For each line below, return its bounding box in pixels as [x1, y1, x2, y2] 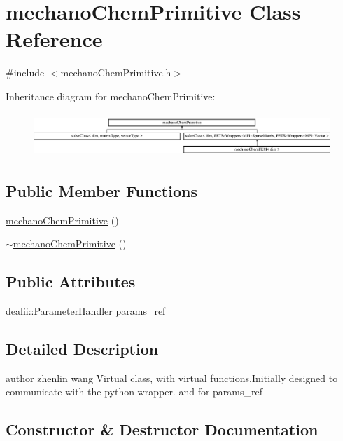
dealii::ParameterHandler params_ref [6, 304, 166, 318]
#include [6, 65, 45, 80]
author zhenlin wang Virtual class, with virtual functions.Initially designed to [6, 370, 338, 385]
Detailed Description [6, 338, 159, 360]
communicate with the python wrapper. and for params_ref [6, 384, 263, 399]
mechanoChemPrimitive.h [60, 65, 171, 80]
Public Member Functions [6, 179, 197, 201]
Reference [6, 25, 103, 53]
